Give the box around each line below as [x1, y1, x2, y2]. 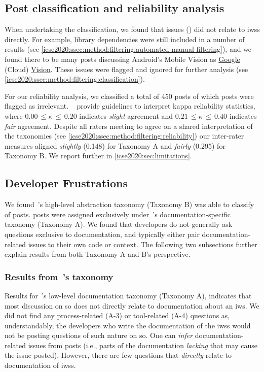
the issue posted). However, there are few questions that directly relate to [5, 350, 232, 360]
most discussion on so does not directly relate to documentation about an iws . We [5, 300, 259, 311]
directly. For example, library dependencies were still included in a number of [5, 33, 245, 44]
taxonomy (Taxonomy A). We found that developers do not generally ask [5, 219, 233, 229]
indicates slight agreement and [79, 110, 173, 121]
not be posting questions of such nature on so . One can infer [5, 330, 193, 341]
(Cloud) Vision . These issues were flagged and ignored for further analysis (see [5, 63, 248, 74]
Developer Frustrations [5, 175, 128, 191]
